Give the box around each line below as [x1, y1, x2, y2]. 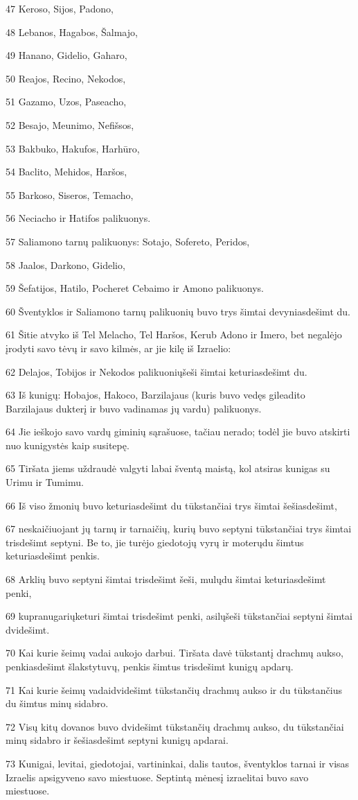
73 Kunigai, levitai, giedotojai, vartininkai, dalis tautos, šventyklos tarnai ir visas [6, 756, 350, 770]
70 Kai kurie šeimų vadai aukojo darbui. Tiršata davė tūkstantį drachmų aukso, [6, 645, 343, 660]
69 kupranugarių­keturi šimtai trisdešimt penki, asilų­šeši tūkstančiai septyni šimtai [6, 609, 352, 623]
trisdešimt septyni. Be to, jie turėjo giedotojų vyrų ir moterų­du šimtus [6, 534, 304, 549]
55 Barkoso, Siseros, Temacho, [6, 187, 134, 202]
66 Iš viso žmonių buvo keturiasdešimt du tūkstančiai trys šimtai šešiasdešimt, [6, 498, 337, 512]
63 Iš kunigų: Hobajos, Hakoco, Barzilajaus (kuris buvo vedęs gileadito [6, 388, 305, 402]
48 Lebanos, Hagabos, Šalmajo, [6, 24, 138, 39]
